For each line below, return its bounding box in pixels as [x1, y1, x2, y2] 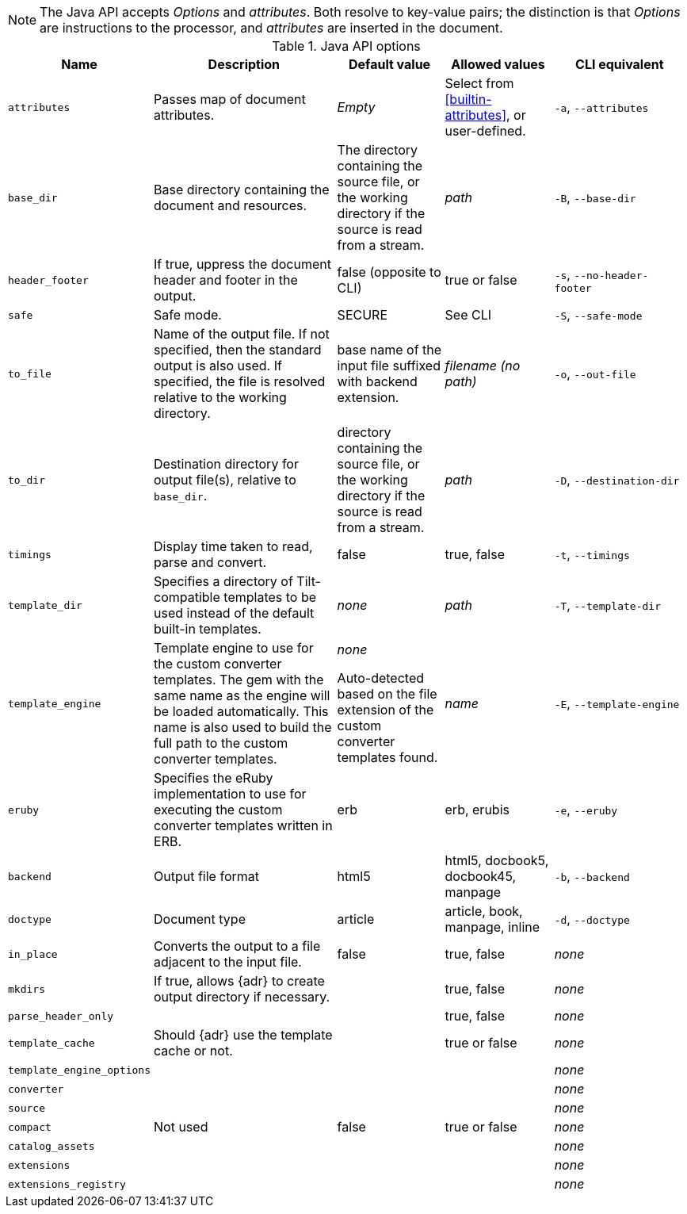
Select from [445, 75, 514, 91]
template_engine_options [8, 1063, 151, 1076]
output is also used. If [154, 358, 282, 373]
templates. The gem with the [154, 672, 324, 687]
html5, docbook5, [445, 852, 549, 868]
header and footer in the [154, 272, 298, 288]
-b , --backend [554, 868, 630, 884]
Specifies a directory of [154, 573, 293, 589]
